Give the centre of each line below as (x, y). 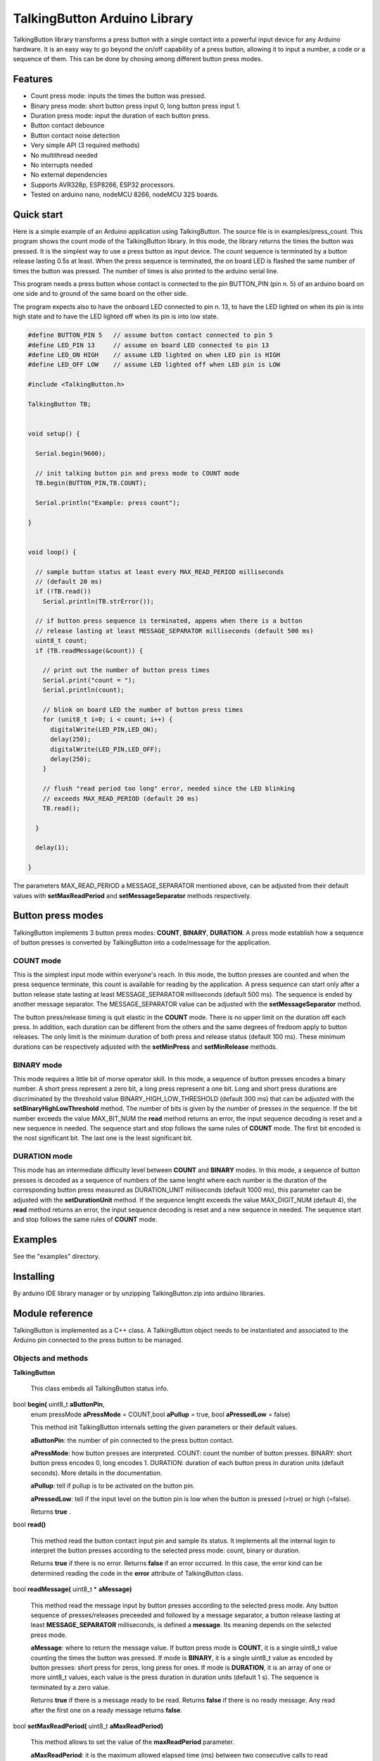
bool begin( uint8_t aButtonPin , (59, 1405)
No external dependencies (69, 175)
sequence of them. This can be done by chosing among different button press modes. (138, 59)
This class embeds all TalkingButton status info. (100, 1388)
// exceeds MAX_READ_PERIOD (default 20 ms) (121, 798)
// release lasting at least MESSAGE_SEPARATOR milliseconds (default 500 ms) (175, 631)
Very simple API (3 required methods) (85, 145)
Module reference (53, 1313)
